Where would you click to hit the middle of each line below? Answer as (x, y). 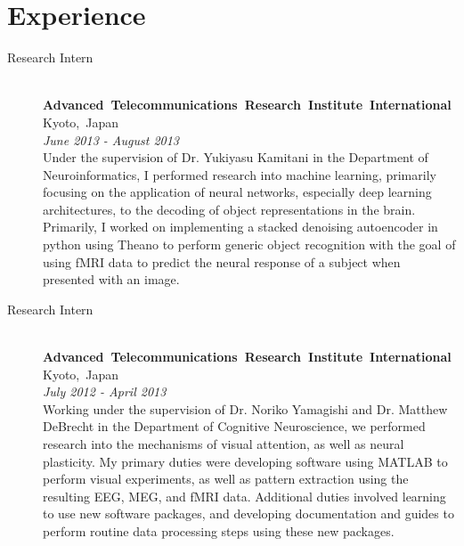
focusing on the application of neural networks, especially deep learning (237, 192)
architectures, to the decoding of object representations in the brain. (229, 209)
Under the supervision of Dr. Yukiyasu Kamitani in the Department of (236, 157)
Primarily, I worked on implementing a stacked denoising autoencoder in (240, 227)
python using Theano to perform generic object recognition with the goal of (249, 244)
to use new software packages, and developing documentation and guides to (248, 513)
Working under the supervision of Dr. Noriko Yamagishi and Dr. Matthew (245, 408)
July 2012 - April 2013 (105, 391)
